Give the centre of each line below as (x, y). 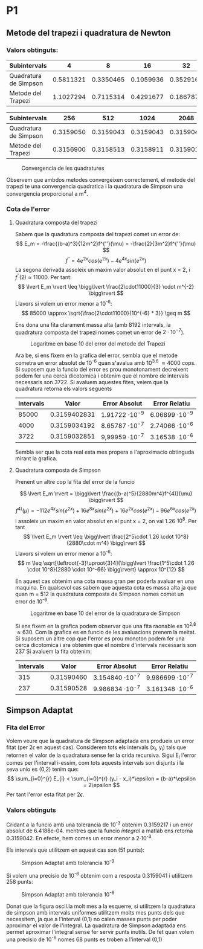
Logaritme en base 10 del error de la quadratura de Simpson (105, 613)
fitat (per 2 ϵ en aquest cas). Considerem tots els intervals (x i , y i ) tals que (96, 748)
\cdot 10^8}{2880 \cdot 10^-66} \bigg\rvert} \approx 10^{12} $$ (106, 570)
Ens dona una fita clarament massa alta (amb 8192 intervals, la (93, 324)
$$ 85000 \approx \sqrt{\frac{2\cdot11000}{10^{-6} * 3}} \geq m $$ (106, 313)
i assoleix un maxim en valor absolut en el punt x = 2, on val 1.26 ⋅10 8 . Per (106, 520)
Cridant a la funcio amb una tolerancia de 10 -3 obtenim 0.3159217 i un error (100, 824)
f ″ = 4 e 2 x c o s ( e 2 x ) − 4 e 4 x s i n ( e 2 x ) (106, 260)
